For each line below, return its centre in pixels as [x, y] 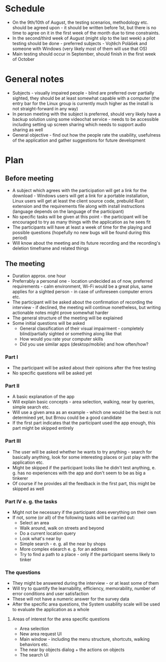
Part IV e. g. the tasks [31, 502]
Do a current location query [48, 533]
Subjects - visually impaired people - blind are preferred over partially [83, 93]
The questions [23, 572]
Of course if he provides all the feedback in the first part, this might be [84, 483]
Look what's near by [41, 538]
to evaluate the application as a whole [51, 610]
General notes [35, 79]
